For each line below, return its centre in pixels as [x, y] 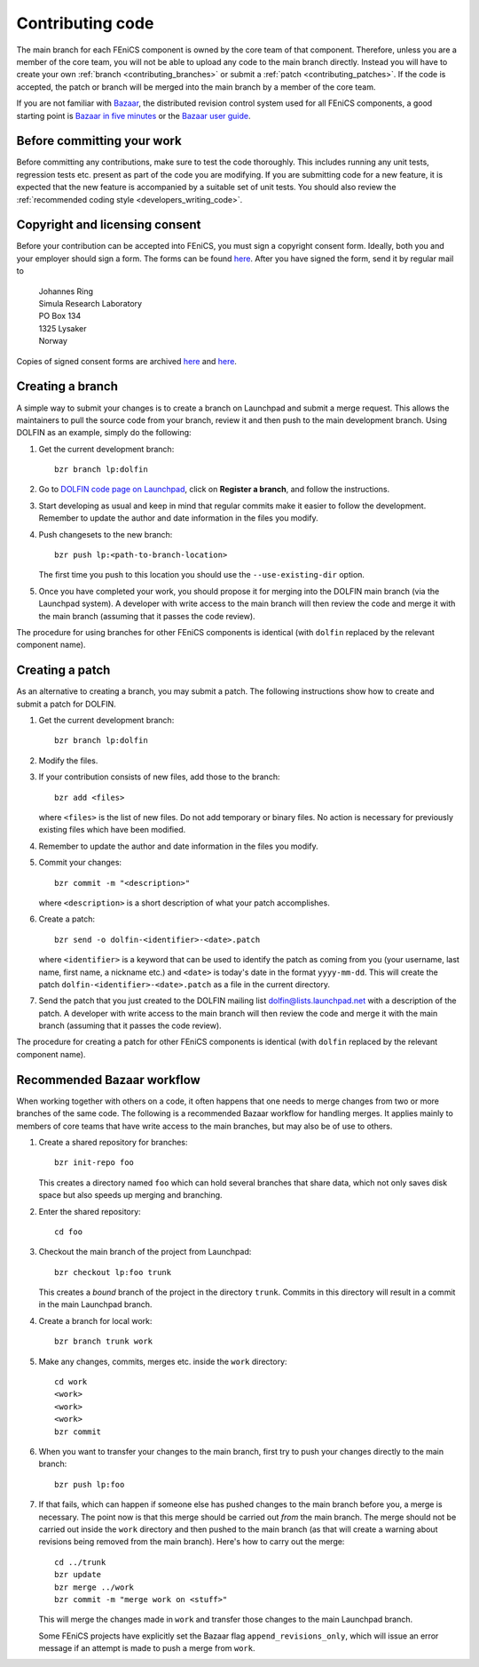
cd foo [69, 1232]
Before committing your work [99, 141]
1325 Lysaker [63, 328]
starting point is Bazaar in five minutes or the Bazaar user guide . [134, 116]
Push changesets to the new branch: [106, 534]
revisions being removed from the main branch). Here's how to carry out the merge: [192, 1542]
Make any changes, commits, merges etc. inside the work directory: [163, 1361]
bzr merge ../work [94, 1587]
